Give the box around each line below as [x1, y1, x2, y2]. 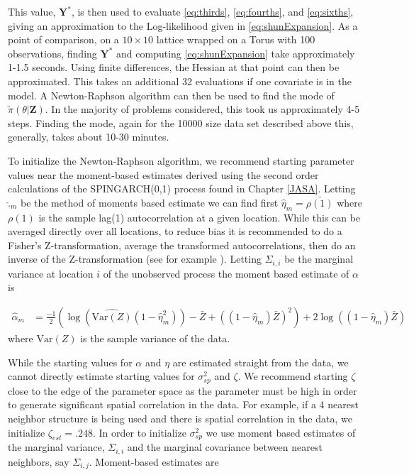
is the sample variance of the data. [80, 331, 230, 346]
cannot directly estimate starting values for [8, 368, 195, 383]
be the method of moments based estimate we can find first [20, 195, 279, 209]
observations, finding [8, 45, 97, 60]
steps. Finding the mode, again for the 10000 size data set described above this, [8, 115, 354, 130]
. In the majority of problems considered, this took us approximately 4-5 [45, 102, 360, 116]
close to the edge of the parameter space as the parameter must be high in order [8, 383, 357, 398]
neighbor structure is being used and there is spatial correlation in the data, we [8, 411, 352, 426]
